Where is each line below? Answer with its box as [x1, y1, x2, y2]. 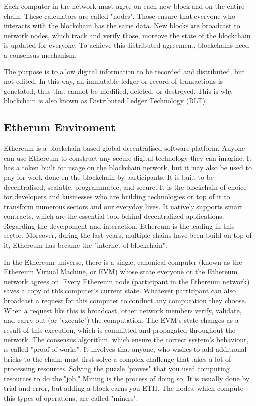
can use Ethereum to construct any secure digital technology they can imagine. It [4, 152, 252, 163]
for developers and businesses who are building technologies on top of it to [4, 191, 230, 202]
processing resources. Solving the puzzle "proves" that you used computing [4, 363, 230, 374]
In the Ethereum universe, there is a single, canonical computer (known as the [4, 256, 242, 267]
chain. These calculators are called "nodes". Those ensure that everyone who [4, 10, 235, 21]
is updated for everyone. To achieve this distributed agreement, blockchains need [4, 40, 249, 50]
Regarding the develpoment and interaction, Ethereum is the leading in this [4, 220, 235, 231]
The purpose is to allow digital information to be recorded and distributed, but [4, 66, 245, 76]
